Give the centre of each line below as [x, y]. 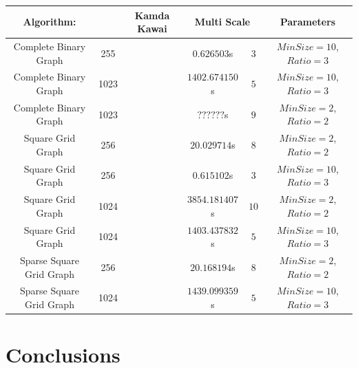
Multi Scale [222, 22]
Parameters [308, 22]
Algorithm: [50, 22]
